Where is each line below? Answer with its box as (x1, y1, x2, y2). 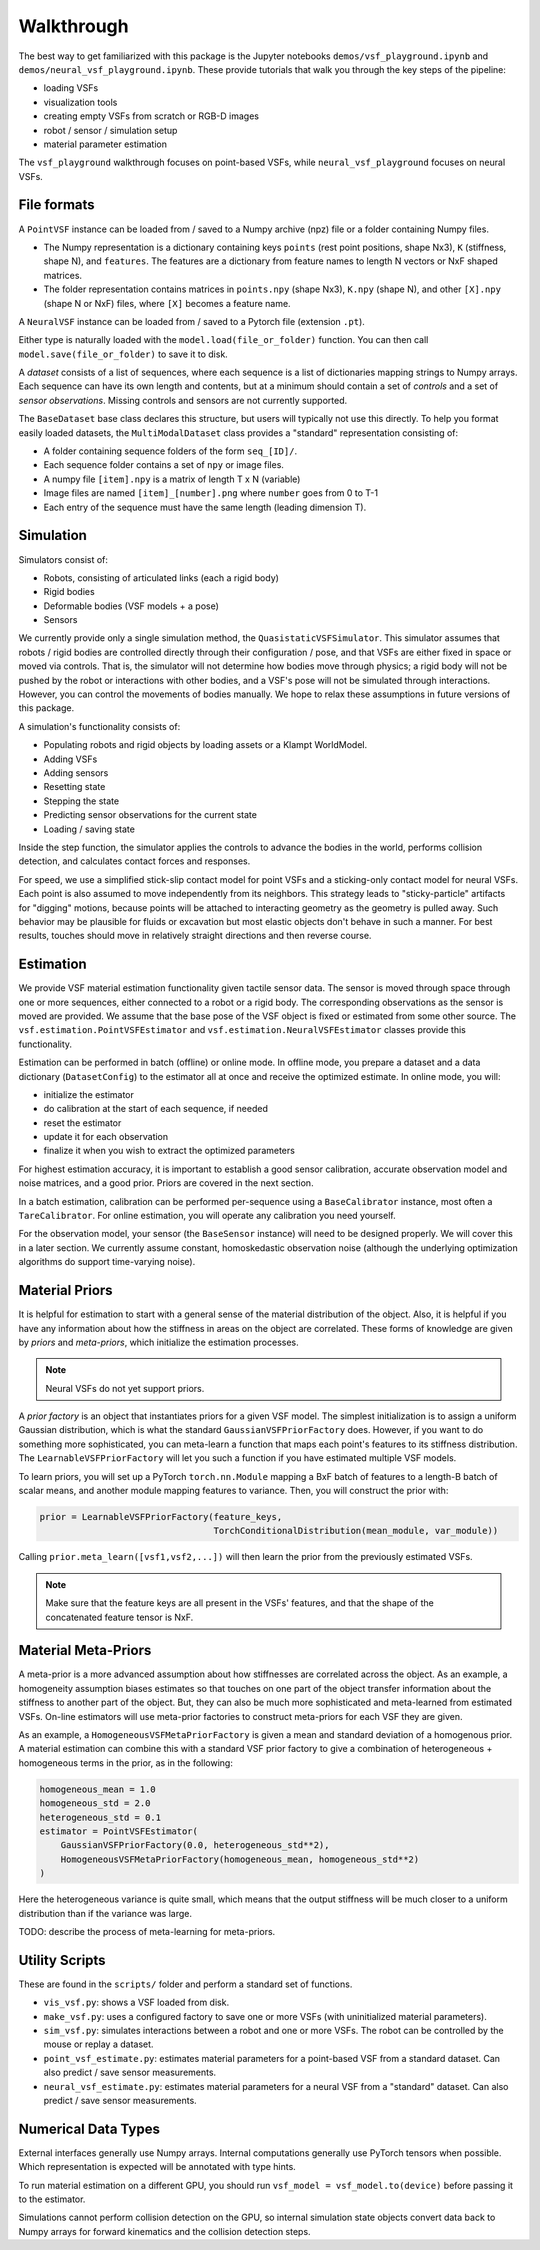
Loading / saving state (43, 823, 135, 835)
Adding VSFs (43, 753, 98, 765)
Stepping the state (43, 795, 120, 807)
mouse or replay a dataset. (43, 2038, 154, 2050)
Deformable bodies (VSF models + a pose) (43, 600, 220, 612)
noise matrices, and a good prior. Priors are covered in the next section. (18, 1177, 314, 1189)
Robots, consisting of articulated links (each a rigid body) (43, 571, 280, 584)
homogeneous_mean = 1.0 (39, 1783, 157, 1795)
